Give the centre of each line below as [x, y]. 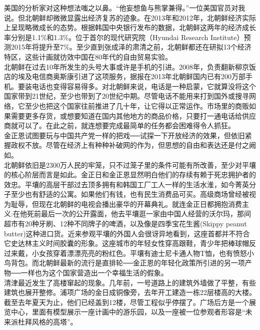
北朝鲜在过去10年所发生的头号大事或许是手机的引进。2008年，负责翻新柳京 [126, 66]
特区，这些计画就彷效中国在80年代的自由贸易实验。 [88, 56]
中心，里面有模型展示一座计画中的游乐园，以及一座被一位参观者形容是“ [128, 312]
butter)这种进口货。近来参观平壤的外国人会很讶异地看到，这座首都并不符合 [127, 233]
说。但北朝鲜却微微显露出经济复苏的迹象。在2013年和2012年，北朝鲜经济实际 [130, 17]
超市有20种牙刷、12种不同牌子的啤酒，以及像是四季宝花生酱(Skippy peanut [125, 224]
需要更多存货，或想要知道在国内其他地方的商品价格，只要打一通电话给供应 [133, 115]
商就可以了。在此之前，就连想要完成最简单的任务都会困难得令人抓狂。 [119, 125]
